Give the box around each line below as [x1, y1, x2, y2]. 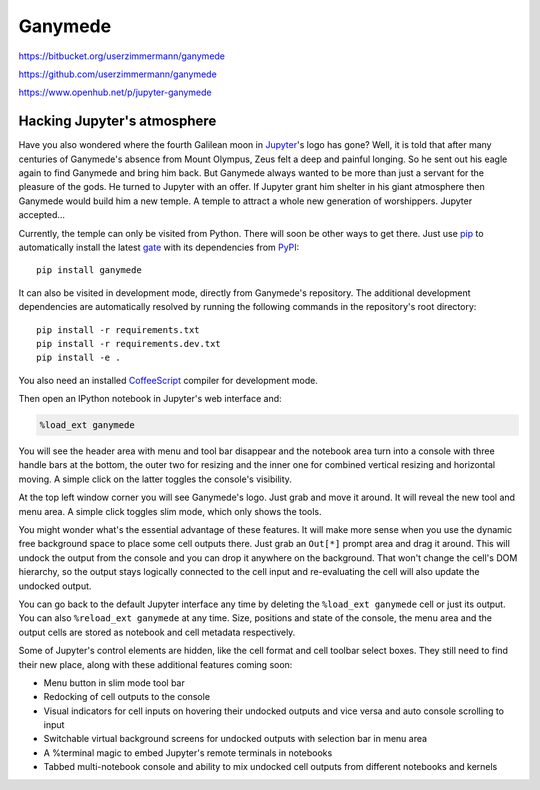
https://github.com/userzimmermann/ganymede [18, 68, 217, 80]
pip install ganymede [36, 265, 142, 276]
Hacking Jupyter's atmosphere [18, 113, 217, 130]
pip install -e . [36, 352, 121, 364]
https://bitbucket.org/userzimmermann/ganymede [18, 50, 225, 62]
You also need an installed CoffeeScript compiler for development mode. [18, 374, 319, 386]
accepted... [18, 209, 65, 221]
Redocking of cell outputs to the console [43, 691, 210, 703]
